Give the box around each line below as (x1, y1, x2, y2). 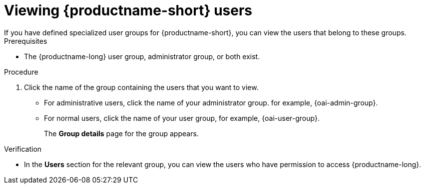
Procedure (4, 67, 38, 76)
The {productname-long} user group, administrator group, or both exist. (24, 52, 260, 61)
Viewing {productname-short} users (4, 2, 253, 19)
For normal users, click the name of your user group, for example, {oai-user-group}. (44, 113, 320, 122)
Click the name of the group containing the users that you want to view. (24, 83, 259, 92)
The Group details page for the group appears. (44, 129, 199, 138)
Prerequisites (4, 36, 47, 45)
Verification (4, 144, 42, 153)
